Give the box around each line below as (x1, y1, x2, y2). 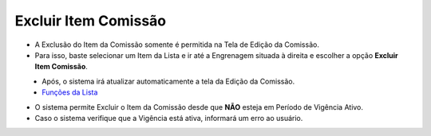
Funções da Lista (42, 87, 98, 97)
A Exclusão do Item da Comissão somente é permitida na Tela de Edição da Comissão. (34, 40, 319, 49)
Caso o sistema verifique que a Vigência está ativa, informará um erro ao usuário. (34, 113, 303, 122)
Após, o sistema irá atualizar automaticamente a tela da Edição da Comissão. (42, 76, 295, 86)
